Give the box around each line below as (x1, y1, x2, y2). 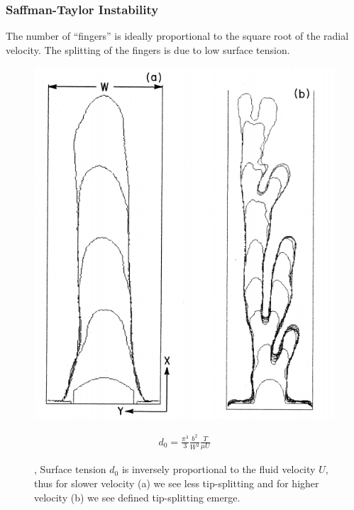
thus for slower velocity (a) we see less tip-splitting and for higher (34, 476, 319, 490)
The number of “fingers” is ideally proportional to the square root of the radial (6, 28, 349, 43)
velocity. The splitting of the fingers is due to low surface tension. (6, 42, 290, 57)
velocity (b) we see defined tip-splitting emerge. (34, 489, 240, 504)
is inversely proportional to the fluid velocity (121, 462, 316, 477)
